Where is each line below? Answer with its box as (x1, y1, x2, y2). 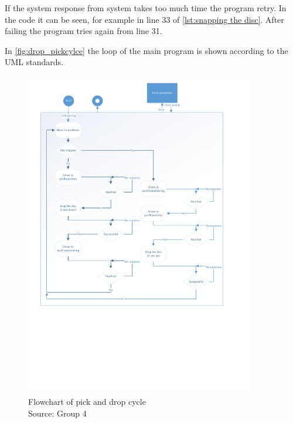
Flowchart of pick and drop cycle (28, 395, 146, 408)
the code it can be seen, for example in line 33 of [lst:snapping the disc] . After (5, 13, 284, 25)
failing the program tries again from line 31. (5, 25, 162, 37)
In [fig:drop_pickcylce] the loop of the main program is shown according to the (5, 44, 288, 56)
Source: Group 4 (28, 407, 87, 419)
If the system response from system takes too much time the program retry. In (5, 2, 287, 13)
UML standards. (5, 56, 63, 68)
